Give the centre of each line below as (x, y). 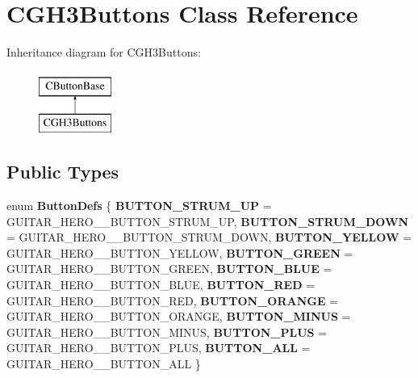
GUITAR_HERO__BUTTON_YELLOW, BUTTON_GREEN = (180, 252)
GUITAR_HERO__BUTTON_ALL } (104, 364)
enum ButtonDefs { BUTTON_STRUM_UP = (139, 206)
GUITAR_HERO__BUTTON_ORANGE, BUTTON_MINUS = (179, 316)
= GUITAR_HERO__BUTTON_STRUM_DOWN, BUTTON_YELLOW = (209, 237)
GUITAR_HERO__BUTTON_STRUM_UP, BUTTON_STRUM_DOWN (208, 221)
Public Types (63, 172)
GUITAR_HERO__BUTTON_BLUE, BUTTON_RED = (161, 285)
